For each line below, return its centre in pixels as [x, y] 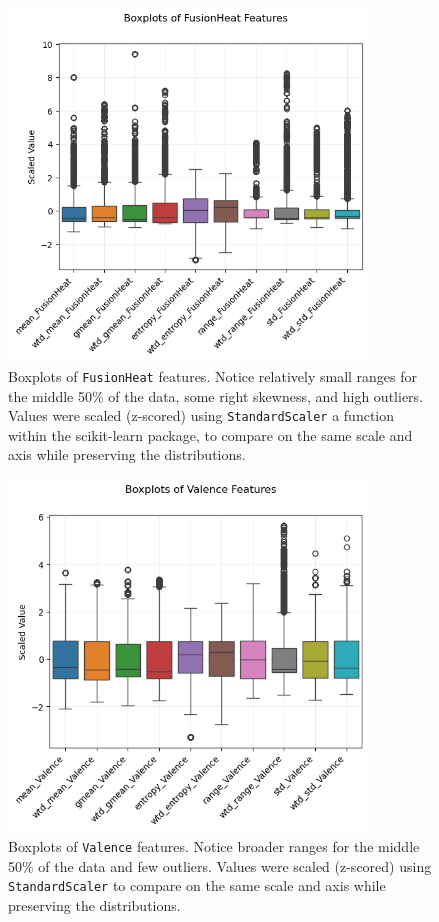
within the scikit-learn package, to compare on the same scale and [210, 434]
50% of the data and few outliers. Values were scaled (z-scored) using [220, 865]
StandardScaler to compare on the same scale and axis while [197, 885]
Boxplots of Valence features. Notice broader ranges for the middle [214, 845]
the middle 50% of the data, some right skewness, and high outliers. [216, 395]
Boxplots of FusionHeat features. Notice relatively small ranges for [213, 375]
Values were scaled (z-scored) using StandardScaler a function [201, 415]
